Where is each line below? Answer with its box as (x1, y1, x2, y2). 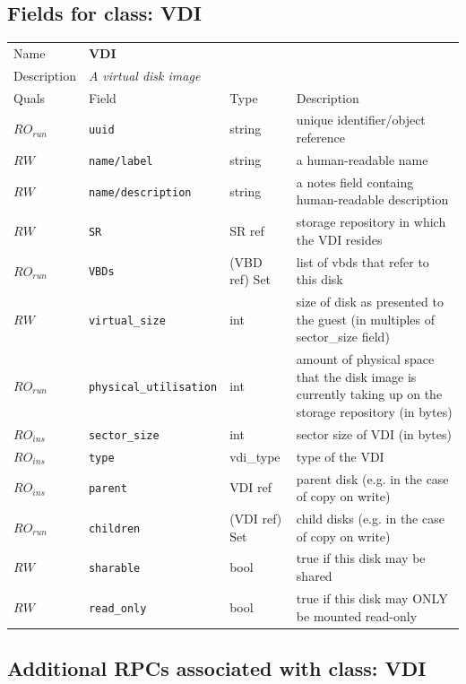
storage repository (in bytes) (296, 402, 453, 420)
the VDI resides (296, 229, 383, 248)
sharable (88, 562, 141, 576)
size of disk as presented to (296, 292, 444, 311)
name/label (88, 154, 153, 168)
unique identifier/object (296, 110, 426, 129)
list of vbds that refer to (296, 252, 429, 271)
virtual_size (88, 314, 166, 327)
